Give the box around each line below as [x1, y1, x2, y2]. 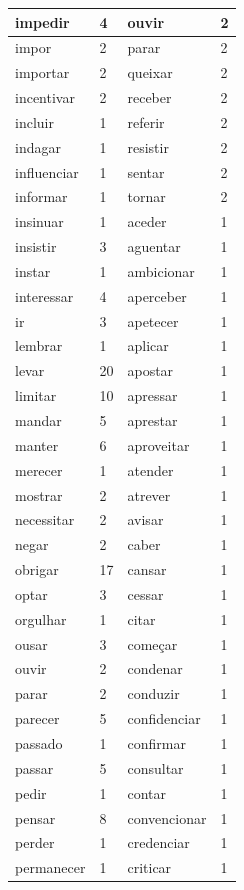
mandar [15, 410, 62, 430]
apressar [127, 385, 178, 406]
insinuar [15, 211, 64, 232]
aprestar [127, 410, 178, 430]
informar [15, 186, 68, 207]
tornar [127, 186, 166, 207]
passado [15, 732, 63, 753]
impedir [15, 11, 70, 32]
